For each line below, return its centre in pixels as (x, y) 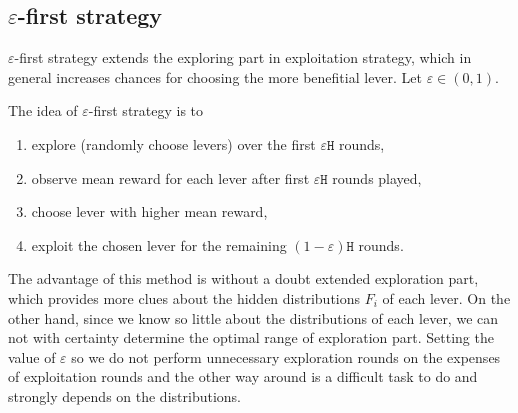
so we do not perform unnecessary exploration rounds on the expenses (286, 356)
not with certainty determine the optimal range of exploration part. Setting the (251, 337)
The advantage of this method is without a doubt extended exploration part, (243, 278)
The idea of (43, 110)
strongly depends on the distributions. (124, 395)
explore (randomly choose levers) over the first (173, 143)
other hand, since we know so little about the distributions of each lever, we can (253, 317)
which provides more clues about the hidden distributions (184, 297)
